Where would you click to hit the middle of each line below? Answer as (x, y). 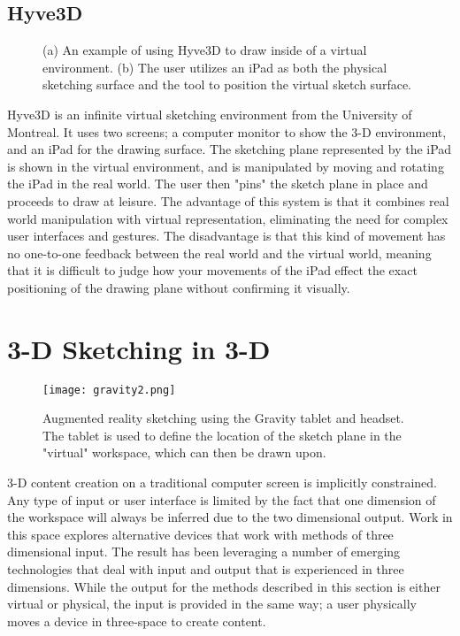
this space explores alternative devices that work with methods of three (200, 534)
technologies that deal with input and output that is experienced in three (206, 569)
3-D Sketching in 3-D (139, 348)
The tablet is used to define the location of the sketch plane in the (222, 435)
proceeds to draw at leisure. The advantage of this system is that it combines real (228, 200)
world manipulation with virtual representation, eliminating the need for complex (228, 218)
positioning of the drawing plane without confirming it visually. (179, 287)
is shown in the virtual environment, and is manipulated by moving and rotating (226, 166)
